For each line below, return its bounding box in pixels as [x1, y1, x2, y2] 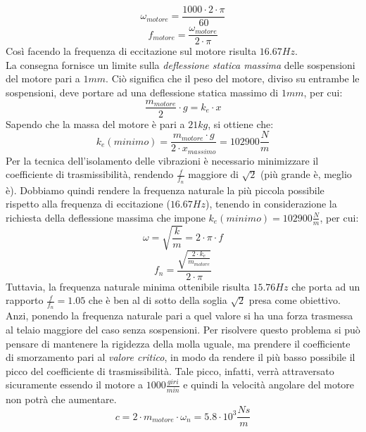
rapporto [6, 293, 44, 307]
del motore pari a [6, 71, 80, 86]
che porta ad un [291, 279, 360, 293]
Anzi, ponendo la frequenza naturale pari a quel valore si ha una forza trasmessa [6, 308, 353, 323]
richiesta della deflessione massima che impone [6, 210, 206, 224]
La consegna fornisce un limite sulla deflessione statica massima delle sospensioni [6, 57, 355, 72]
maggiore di [188, 167, 239, 182]
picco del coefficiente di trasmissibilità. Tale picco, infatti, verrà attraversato [6, 363, 334, 378]
